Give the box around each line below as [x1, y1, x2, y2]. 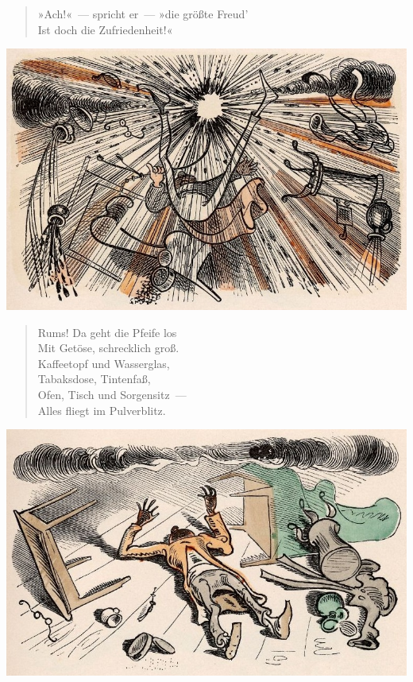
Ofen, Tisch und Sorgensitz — [37, 386, 187, 403]
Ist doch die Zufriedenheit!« [37, 21, 173, 37]
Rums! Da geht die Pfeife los [37, 324, 177, 340]
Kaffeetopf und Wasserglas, [37, 355, 170, 371]
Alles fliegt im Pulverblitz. [37, 401, 166, 418]
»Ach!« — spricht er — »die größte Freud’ [37, 6, 249, 21]
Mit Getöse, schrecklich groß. [37, 339, 179, 356]
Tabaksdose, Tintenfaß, [37, 370, 151, 387]
